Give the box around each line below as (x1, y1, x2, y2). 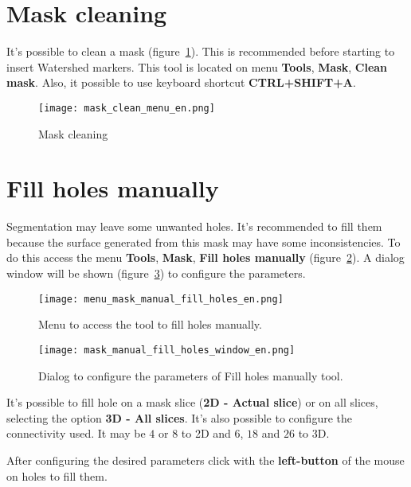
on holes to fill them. (6, 467, 108, 484)
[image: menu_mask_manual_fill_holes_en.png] (38, 293, 284, 305)
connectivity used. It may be (6, 425, 146, 442)
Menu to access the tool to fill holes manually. (38, 316, 262, 333)
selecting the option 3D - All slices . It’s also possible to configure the (6, 409, 352, 426)
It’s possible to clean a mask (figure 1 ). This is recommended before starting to (6, 43, 395, 60)
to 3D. (298, 425, 330, 442)
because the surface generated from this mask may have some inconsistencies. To (6, 233, 401, 250)
